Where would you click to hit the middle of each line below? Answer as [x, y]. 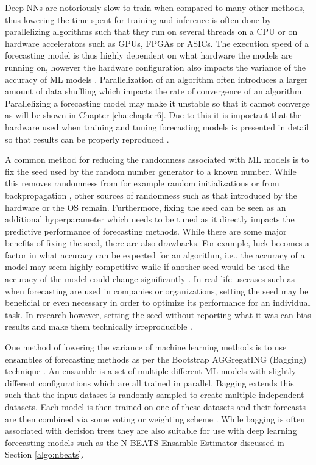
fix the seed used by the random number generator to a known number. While [151, 171]
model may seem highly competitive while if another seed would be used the [147, 267]
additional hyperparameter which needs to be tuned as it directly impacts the [150, 219]
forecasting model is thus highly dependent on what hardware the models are [149, 55]
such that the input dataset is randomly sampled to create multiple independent [155, 395]
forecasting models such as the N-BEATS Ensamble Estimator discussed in [145, 442]
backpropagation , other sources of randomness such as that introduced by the [151, 195]
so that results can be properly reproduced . [87, 139]
